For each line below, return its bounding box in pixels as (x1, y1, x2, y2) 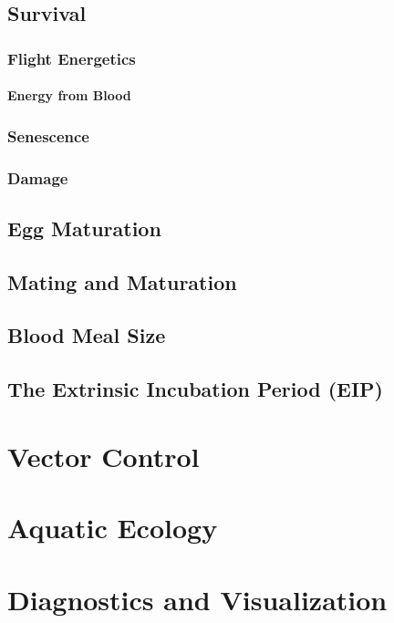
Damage (7, 166, 68, 189)
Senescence (7, 124, 89, 147)
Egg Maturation (7, 213, 161, 242)
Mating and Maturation (7, 267, 237, 296)
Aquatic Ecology (7, 509, 218, 546)
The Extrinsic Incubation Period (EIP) (7, 375, 383, 403)
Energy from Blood (7, 86, 131, 105)
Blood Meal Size (7, 321, 166, 349)
